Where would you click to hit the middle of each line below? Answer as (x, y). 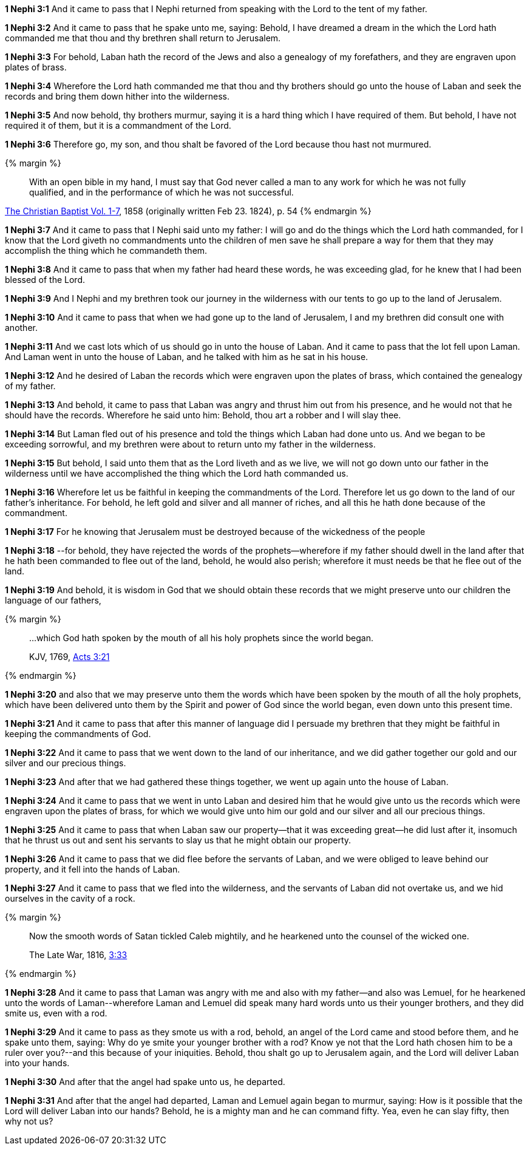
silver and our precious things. (66, 763)
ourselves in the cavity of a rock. (70, 898)
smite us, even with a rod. (56, 1013)
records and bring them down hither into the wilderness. (117, 96)
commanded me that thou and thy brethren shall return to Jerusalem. (143, 38)
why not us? (29, 1121)
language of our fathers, (53, 600)
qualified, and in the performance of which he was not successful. (161, 192)
